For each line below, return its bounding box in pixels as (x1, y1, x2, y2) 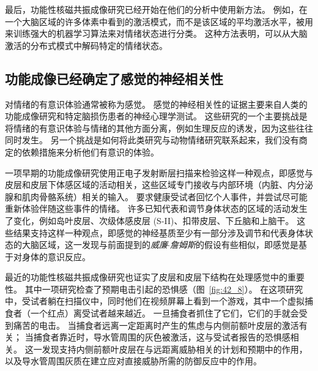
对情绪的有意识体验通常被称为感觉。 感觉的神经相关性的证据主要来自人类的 (5, 97, 308, 110)
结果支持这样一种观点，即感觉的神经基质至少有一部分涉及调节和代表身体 (13, 226, 305, 239)
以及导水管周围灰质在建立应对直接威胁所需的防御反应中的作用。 (5, 354, 262, 367)
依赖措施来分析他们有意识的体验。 (21, 145, 159, 158)
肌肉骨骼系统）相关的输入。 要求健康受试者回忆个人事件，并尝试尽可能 (21, 190, 308, 203)
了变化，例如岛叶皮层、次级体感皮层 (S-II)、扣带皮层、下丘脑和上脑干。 (5, 214, 294, 227)
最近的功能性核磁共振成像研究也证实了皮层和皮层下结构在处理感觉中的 (5, 271, 287, 283)
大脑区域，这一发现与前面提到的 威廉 (21, 238, 168, 251)
